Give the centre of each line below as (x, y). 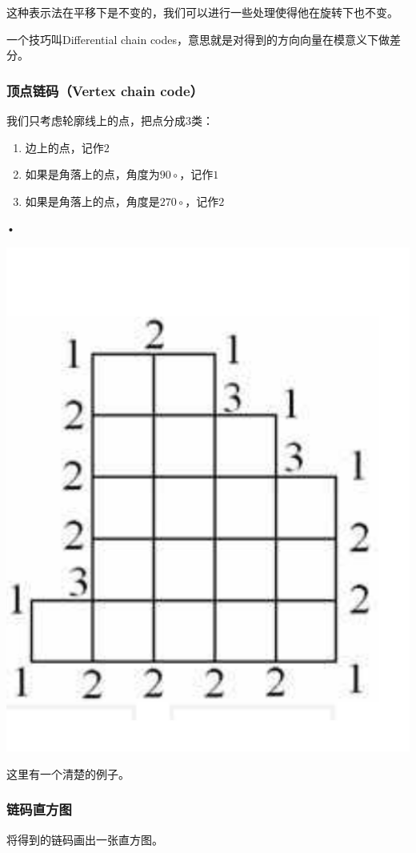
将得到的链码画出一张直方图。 (85, 839)
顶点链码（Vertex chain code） (105, 90)
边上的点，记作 (64, 147)
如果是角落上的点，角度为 (92, 174)
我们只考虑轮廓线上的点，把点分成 (96, 120)
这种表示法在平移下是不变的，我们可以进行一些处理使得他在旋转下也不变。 (202, 12)
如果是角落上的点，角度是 (92, 201)
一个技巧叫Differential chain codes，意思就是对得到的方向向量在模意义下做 (198, 39)
